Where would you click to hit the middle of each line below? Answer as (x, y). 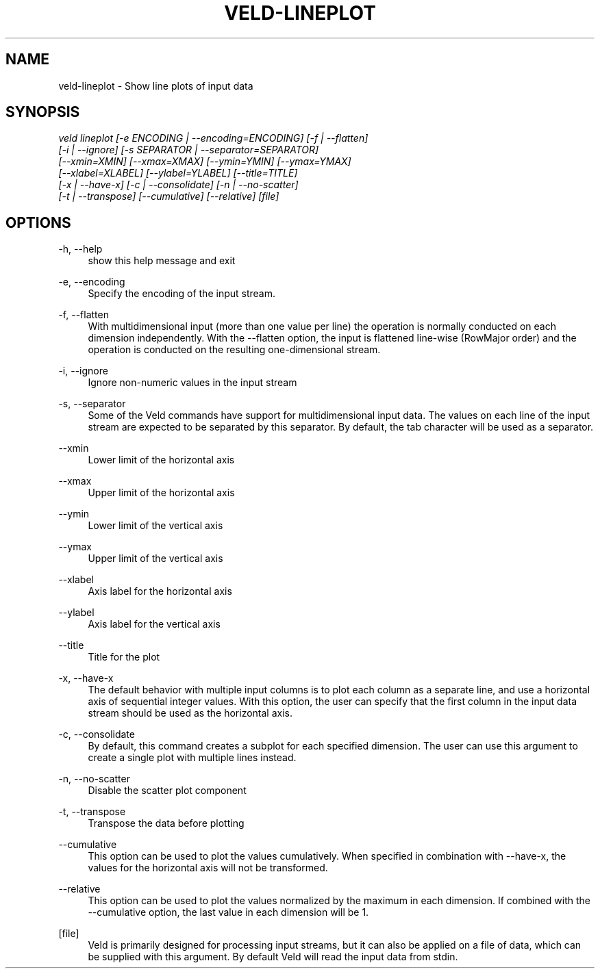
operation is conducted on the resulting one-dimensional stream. (234, 350)
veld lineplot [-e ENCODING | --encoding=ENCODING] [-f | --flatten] (213, 138)
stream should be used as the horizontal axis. (190, 713)
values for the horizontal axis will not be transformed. (208, 868)
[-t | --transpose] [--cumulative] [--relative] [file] (169, 196)
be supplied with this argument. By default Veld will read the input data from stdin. (273, 957)
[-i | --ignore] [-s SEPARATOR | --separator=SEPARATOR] (189, 150)
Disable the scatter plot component (167, 791)
